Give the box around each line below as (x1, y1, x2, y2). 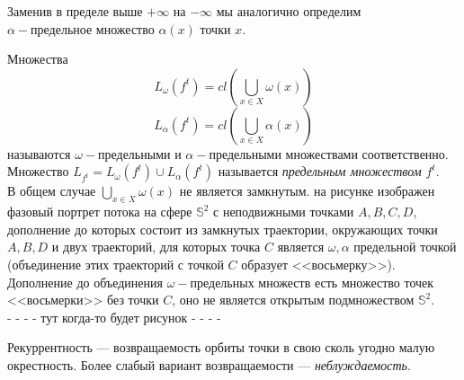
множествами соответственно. (285, 144, 449, 163)
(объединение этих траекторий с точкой (7, 254, 224, 273)
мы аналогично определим (216, 2, 361, 20)
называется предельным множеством (218, 162, 422, 181)
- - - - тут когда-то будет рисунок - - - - (7, 307, 221, 326)
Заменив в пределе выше (7, 2, 143, 20)
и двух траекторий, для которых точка (51, 237, 261, 256)
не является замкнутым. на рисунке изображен (179, 181, 435, 200)
